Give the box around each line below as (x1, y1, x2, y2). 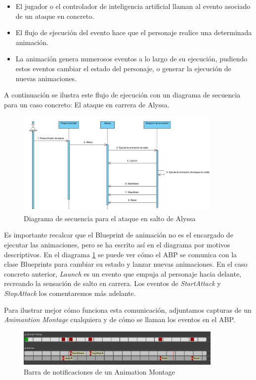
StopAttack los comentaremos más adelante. (4, 288, 136, 298)
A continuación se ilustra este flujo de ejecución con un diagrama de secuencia (4, 90, 241, 100)
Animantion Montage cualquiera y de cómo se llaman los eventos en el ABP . (4, 314, 235, 325)
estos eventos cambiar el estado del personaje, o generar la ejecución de (15, 63, 231, 73)
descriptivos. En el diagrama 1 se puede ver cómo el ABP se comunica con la (4, 249, 237, 259)
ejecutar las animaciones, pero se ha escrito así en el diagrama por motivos (4, 239, 230, 250)
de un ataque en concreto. (15, 10, 94, 21)
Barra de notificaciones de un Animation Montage (24, 366, 175, 377)
